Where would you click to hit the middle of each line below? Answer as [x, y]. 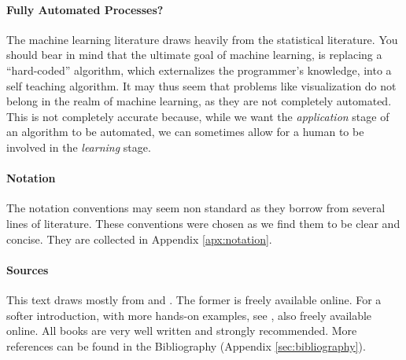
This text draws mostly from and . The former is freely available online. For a [194, 299]
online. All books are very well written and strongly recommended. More [182, 331]
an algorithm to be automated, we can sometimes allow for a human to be [185, 132]
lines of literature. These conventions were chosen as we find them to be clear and [203, 223]
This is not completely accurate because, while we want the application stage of [198, 116]
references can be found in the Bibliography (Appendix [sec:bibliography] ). [186, 345]
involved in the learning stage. [79, 147]
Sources [28, 269]
